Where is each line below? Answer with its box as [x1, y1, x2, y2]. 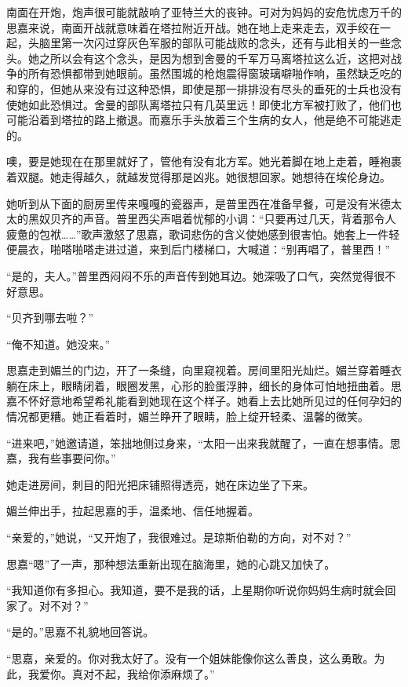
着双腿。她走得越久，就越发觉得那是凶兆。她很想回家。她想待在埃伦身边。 [6, 168, 391, 185]
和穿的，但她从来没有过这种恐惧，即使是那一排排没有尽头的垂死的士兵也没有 [6, 80, 402, 97]
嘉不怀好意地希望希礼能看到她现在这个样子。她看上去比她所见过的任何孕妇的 [6, 393, 402, 409]
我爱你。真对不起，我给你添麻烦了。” [27, 665, 215, 682]
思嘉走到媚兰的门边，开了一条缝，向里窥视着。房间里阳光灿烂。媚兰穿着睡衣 [6, 362, 402, 378]
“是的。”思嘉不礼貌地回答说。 [6, 623, 155, 640]
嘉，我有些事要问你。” [6, 450, 116, 466]
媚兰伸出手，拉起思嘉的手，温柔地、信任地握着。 [6, 502, 259, 519]
